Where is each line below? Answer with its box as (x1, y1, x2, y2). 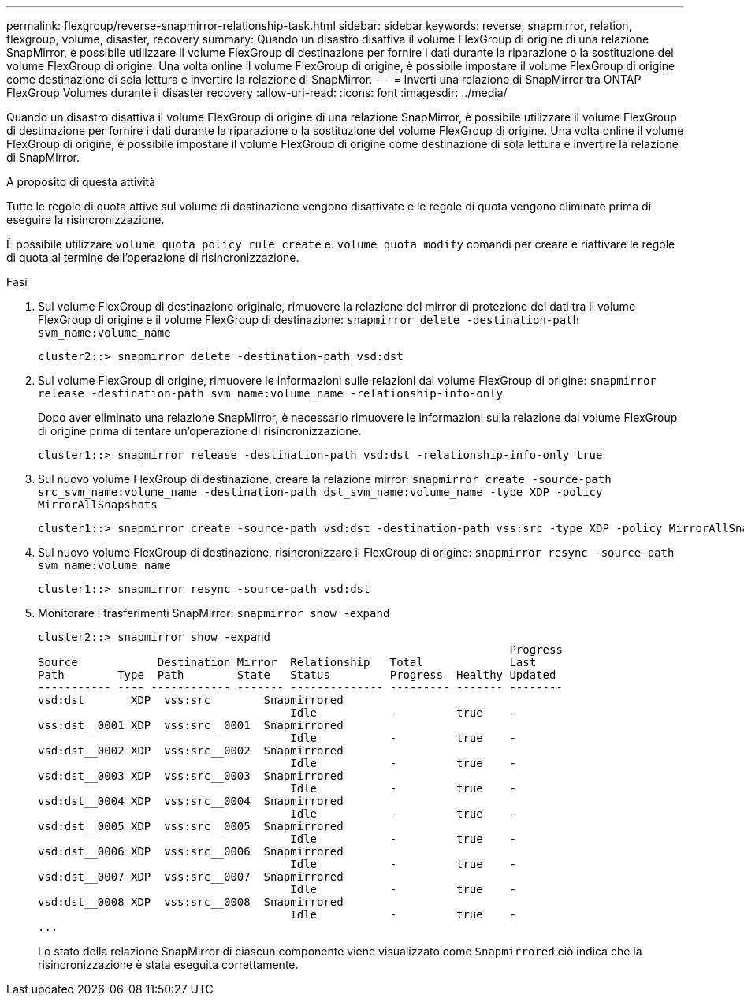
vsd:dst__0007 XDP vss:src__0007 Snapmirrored (38, 870, 344, 883)
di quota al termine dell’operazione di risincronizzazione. (6, 251, 299, 264)
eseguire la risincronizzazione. (6, 213, 165, 226)
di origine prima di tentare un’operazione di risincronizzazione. (38, 424, 362, 438)
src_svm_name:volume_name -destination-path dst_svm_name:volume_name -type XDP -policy (38, 486, 603, 498)
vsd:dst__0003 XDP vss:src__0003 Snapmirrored (38, 769, 344, 782)
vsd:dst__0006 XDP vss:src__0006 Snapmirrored (38, 845, 344, 858)
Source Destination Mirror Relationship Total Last (38, 656, 537, 669)
